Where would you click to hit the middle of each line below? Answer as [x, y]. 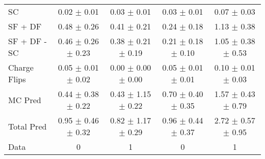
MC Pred [25, 100]
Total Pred [28, 126]
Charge [21, 67]
